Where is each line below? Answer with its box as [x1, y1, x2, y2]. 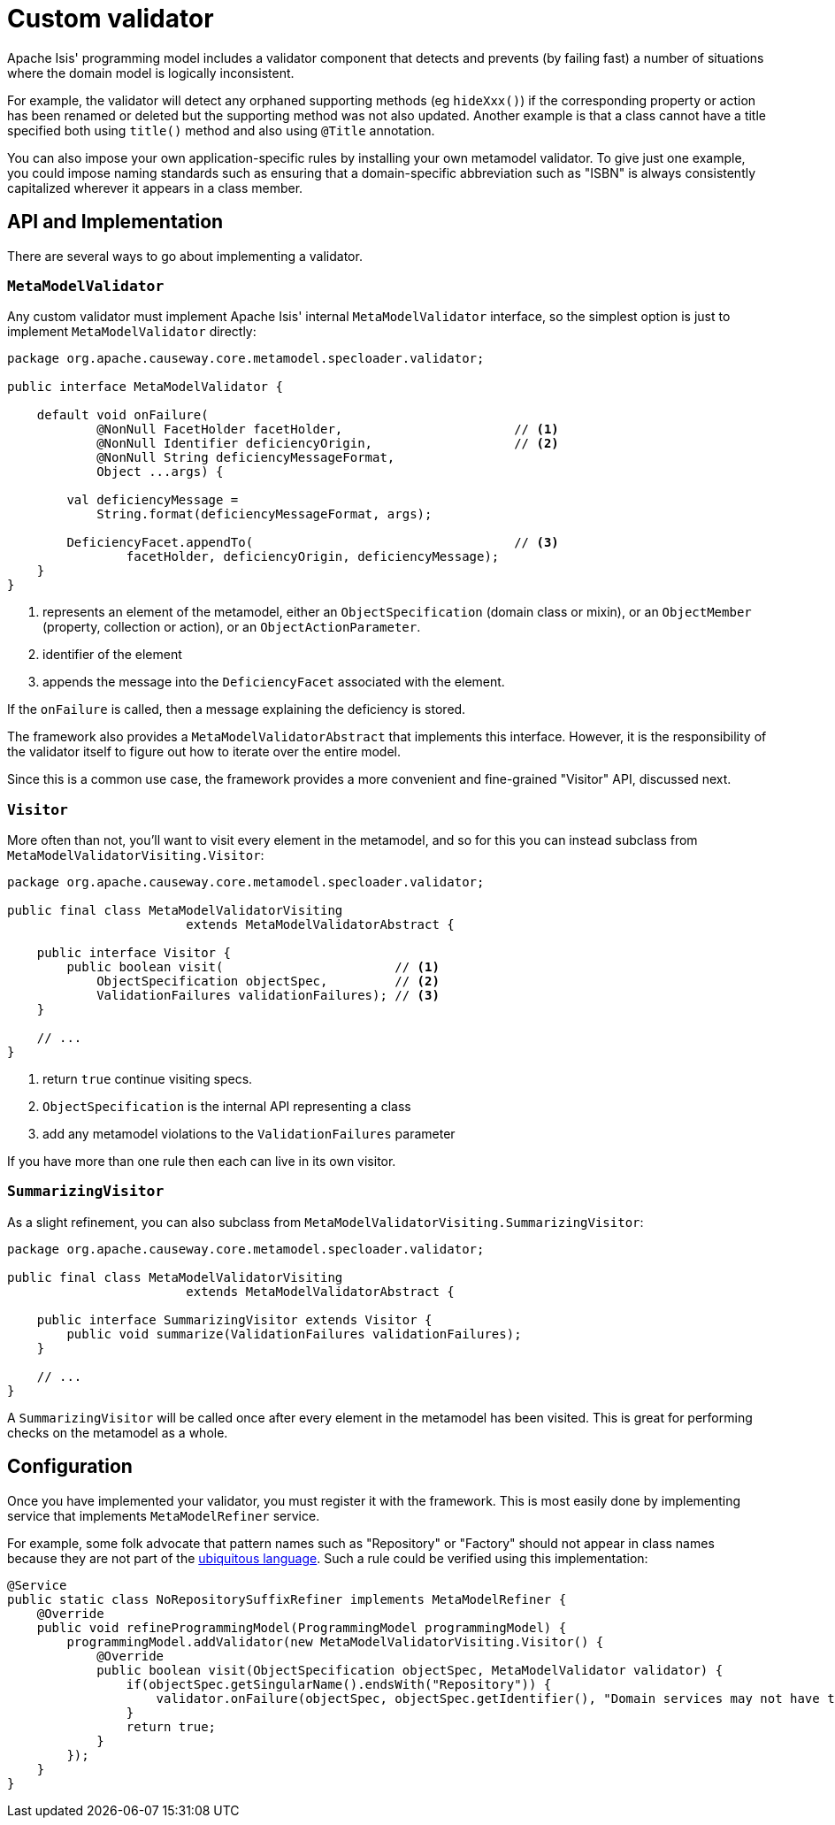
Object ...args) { [96, 464, 224, 479]
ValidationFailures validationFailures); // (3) [96, 988, 440, 1003]
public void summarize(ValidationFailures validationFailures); [66, 1326, 522, 1341]
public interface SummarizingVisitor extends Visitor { [36, 1312, 433, 1327]
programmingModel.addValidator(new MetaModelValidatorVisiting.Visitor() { [66, 1634, 604, 1649]
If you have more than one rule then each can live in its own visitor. [7, 1154, 396, 1169]
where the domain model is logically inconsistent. [7, 65, 295, 81]
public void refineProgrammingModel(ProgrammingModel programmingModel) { [36, 1620, 567, 1635]
